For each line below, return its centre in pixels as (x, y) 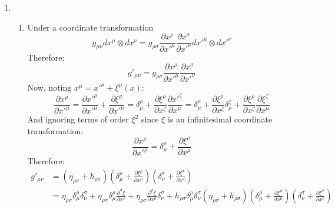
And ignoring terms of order (78, 119)
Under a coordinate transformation (90, 27)
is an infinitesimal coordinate (220, 119)
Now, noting (49, 87)
